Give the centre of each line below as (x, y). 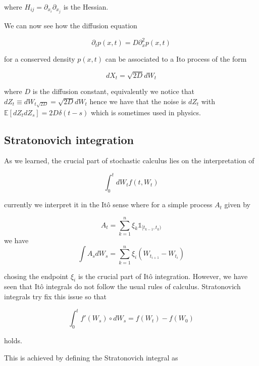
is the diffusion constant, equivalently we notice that (114, 91)
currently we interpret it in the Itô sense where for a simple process (108, 204)
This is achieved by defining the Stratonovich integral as (91, 357)
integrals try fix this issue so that (56, 296)
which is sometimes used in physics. (146, 112)
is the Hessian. (86, 7)
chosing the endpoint (36, 276)
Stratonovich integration (69, 139)
